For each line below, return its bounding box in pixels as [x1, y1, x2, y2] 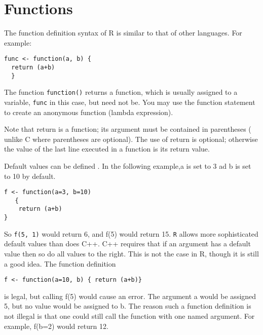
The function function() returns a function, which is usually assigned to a [4, 87, 238, 97]
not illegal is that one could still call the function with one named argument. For [4, 311, 255, 321]
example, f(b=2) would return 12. [4, 320, 108, 331]
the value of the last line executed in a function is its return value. [4, 143, 210, 154]
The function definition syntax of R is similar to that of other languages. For [4, 27, 242, 38]
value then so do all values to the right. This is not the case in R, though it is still [4, 248, 259, 259]
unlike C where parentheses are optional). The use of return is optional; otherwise [4, 133, 258, 144]
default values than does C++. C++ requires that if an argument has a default [4, 238, 251, 249]
